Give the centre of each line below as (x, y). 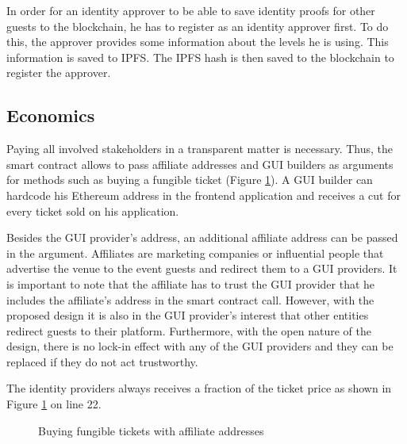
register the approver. (59, 73)
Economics (51, 115)
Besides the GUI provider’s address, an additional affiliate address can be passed (202, 237)
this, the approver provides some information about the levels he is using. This (198, 42)
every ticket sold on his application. (93, 211)
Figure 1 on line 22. (54, 404)
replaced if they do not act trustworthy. (102, 361)
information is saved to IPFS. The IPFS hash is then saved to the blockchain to (200, 57)
